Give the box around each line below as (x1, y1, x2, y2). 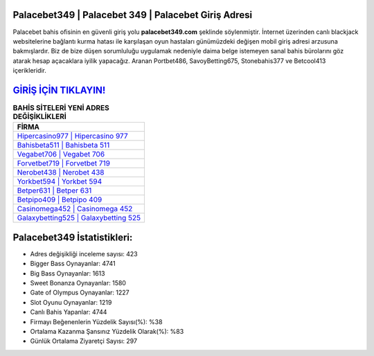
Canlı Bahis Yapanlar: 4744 (30, 308, 107, 317)
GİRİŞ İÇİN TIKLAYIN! (12, 84, 106, 96)
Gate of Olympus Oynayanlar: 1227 (30, 288, 130, 297)
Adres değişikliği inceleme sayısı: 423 (30, 249, 138, 258)
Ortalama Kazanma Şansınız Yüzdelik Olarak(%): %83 (30, 328, 184, 335)
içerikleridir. (12, 66, 46, 75)
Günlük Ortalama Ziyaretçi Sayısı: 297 (30, 337, 138, 346)
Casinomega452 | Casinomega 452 (17, 204, 133, 214)
